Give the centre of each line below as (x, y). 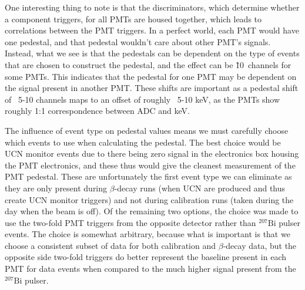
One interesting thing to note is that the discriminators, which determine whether (152, 7)
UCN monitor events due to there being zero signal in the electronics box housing (152, 154)
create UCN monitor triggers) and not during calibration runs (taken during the (149, 199)
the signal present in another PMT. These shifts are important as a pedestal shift (152, 88)
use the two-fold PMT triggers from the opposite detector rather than (130, 222)
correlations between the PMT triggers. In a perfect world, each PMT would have (152, 30)
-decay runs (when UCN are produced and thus (200, 188)
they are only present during (56, 188)
